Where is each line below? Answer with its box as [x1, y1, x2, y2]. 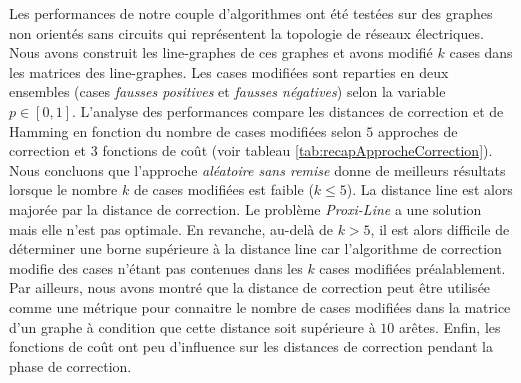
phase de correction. [9, 355, 132, 376]
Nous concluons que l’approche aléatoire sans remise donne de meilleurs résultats [9, 159, 506, 180]
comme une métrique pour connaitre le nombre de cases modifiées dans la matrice [9, 296, 511, 317]
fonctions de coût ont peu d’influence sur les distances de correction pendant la [9, 336, 493, 357]
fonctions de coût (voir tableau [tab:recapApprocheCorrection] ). [102, 140, 493, 161]
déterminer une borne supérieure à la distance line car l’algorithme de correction [9, 238, 502, 259]
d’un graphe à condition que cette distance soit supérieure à [9, 316, 376, 337]
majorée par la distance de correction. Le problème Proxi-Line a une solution [9, 198, 482, 219]
